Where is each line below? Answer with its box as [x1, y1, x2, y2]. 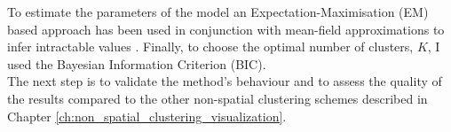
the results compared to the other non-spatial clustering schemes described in [7, 89, 428, 107]
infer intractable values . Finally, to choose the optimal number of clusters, [7, 37, 414, 56]
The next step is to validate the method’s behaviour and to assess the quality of [7, 72, 442, 90]
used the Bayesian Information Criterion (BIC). [7, 54, 266, 73]
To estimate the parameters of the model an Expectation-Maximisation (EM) [7, 3, 429, 20]
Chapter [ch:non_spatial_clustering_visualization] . [7, 106, 287, 125]
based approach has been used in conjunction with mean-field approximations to [7, 19, 445, 38]
